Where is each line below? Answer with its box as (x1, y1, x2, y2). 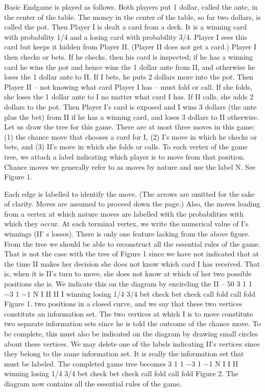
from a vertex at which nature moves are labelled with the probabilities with (4, 208, 244, 219)
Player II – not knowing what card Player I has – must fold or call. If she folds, (4, 81, 252, 92)
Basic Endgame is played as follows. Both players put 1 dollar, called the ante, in (4, 2, 258, 12)
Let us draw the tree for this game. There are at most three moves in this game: (4, 121, 255, 132)
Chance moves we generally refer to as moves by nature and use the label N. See (4, 161, 256, 172)
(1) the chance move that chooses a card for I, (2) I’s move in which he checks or (4, 131, 257, 142)
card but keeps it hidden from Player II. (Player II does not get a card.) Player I (4, 41, 257, 52)
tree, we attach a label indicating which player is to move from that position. (4, 151, 245, 162)
